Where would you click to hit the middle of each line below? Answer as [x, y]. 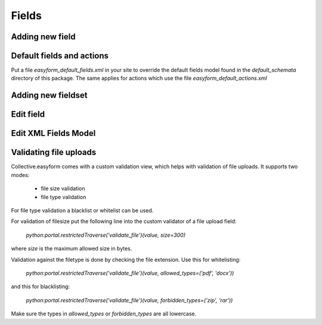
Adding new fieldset [49, 95]
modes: [20, 175]
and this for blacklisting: [41, 287]
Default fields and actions [60, 56]
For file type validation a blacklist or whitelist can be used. [82, 210]
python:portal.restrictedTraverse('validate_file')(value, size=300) [106, 235]
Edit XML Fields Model [53, 133]
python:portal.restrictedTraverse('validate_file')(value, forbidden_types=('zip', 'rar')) [129, 300]
